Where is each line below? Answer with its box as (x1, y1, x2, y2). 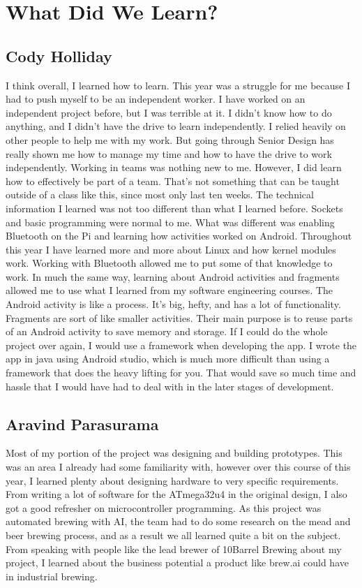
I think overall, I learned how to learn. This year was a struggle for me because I (6, 78, 350, 92)
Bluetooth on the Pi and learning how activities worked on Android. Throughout (6, 228, 352, 243)
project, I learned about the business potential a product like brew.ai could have (6, 555, 349, 570)
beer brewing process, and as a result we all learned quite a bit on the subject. (6, 528, 341, 542)
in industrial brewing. (6, 568, 98, 583)
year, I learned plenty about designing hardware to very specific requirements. (6, 473, 339, 487)
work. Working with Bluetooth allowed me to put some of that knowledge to (6, 256, 333, 270)
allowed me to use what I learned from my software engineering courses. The (6, 283, 333, 297)
